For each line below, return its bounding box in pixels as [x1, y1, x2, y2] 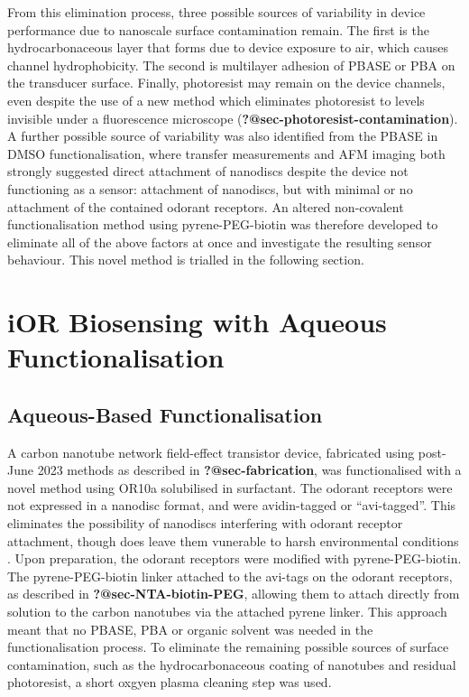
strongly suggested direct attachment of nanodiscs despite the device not [7, 162, 409, 181]
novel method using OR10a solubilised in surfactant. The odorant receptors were [7, 478, 453, 497]
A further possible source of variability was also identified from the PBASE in [7, 126, 438, 145]
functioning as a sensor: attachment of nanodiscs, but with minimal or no [7, 179, 413, 198]
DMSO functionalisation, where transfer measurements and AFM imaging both [7, 144, 446, 163]
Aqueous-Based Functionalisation [7, 400, 323, 428]
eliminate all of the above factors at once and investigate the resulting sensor [7, 232, 432, 251]
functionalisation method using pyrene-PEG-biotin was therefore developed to [7, 215, 438, 234]
